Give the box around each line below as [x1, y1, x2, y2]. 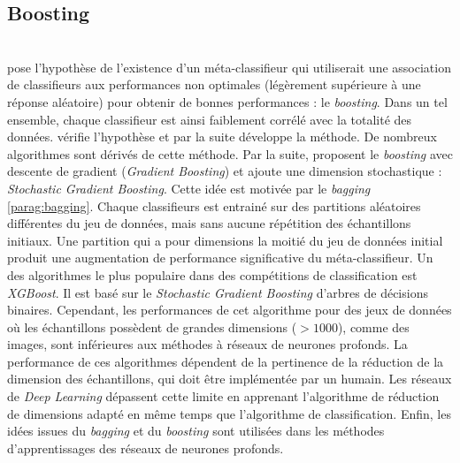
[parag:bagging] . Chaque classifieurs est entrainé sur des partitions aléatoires [7, 196, 421, 215]
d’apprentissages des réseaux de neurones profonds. [7, 438, 284, 457]
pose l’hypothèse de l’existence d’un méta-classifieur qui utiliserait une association [7, 57, 451, 76]
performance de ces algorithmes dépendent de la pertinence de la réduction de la [7, 352, 444, 370]
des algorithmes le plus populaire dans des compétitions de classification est [7, 265, 418, 284]
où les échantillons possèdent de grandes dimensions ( [7, 317, 297, 336]
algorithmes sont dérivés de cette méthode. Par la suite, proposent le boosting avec [7, 144, 453, 163]
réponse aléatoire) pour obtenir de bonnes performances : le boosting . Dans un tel [7, 92, 448, 110]
